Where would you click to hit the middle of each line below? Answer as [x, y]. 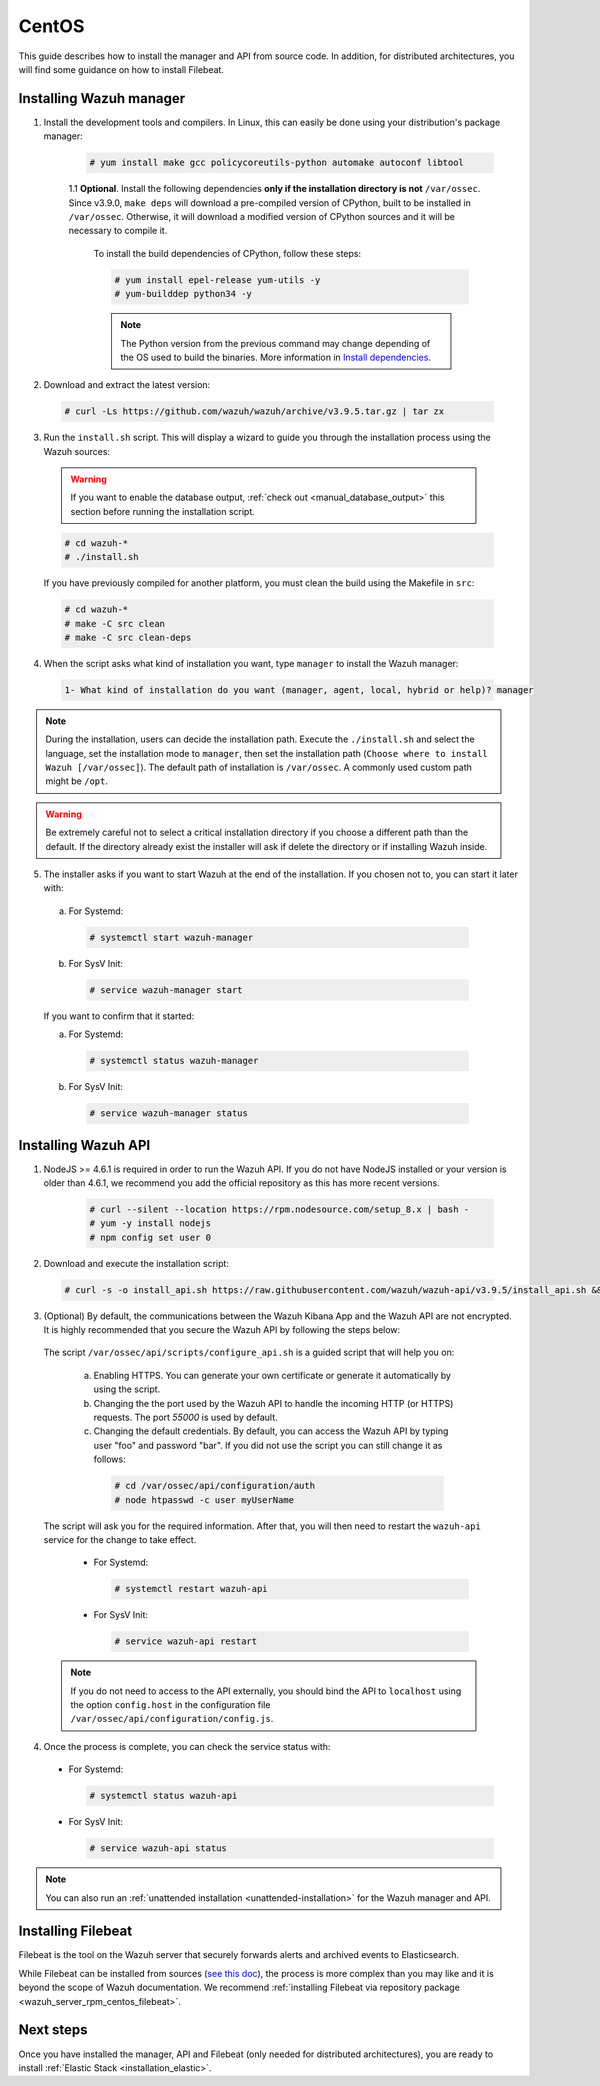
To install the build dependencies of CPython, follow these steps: [227, 253]
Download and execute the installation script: [136, 1263]
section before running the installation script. [162, 511]
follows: [109, 1459]
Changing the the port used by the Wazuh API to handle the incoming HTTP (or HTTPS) [273, 1403]
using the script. [127, 1389]
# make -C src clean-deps [128, 637]
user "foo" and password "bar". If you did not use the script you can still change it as [268, 1445]
